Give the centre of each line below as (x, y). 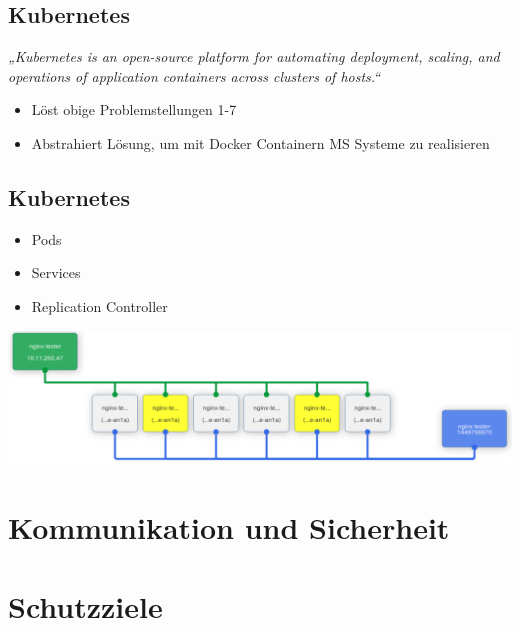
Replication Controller (99, 305)
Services (56, 272)
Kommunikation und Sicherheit (229, 527)
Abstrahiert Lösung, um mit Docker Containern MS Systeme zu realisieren (260, 142)
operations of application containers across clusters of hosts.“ (194, 75)
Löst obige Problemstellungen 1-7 (134, 109)
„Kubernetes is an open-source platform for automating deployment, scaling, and (254, 56)
